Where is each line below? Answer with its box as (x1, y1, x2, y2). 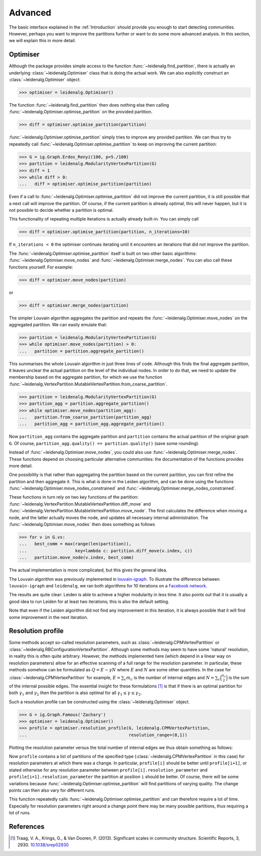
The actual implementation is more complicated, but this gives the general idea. (9, 567, 168, 573)
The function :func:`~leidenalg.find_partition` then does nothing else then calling (9, 102, 169, 108)
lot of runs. (9, 810, 31, 816)
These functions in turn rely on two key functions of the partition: (9, 494, 139, 500)
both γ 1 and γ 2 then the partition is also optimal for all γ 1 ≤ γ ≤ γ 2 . (9, 690, 142, 697)
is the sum (229, 675, 249, 681)
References (9, 822, 44, 831)
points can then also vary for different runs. (9, 788, 95, 793)
